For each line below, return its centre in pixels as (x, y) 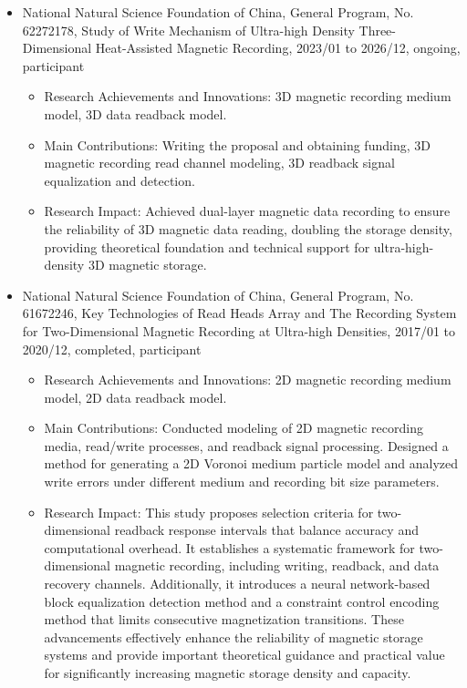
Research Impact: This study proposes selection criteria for (209, 512)
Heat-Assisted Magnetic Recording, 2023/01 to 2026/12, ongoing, (278, 48)
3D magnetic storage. (147, 265)
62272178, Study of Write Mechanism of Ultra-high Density (188, 30)
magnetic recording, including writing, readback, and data (277, 565)
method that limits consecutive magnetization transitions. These (224, 619)
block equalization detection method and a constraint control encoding (242, 601)
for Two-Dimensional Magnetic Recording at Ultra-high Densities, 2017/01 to (239, 330)
